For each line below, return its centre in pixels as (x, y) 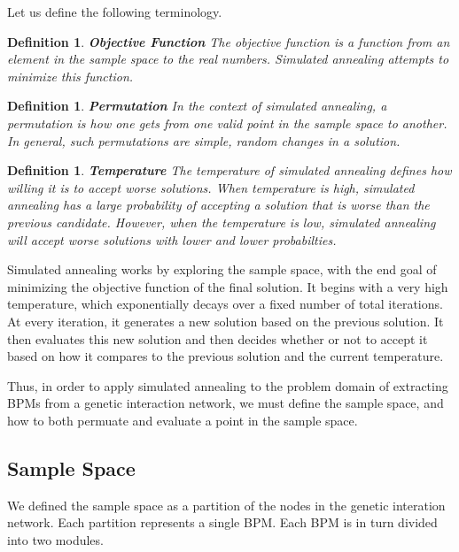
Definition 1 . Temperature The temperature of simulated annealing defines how (229, 170)
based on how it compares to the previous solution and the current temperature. (226, 356)
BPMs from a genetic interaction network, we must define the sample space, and (226, 403)
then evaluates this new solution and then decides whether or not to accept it (218, 338)
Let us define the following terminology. (115, 11)
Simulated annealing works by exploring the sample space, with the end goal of (222, 269)
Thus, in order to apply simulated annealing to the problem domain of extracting (228, 385)
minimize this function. (70, 76)
